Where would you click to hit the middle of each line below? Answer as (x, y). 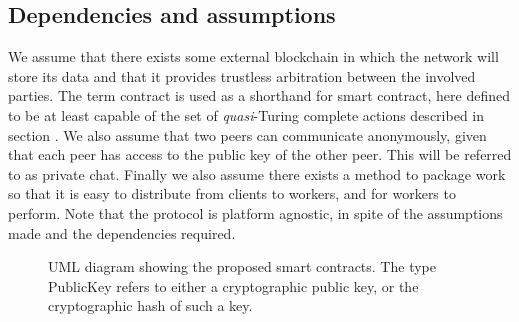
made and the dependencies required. (122, 232)
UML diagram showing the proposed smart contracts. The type (242, 266)
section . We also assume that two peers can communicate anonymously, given (247, 134)
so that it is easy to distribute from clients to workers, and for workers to (232, 193)
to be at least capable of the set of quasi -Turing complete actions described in (246, 114)
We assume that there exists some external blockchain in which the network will (253, 56)
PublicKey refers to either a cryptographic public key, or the (233, 285)
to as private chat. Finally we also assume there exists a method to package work (257, 173)
